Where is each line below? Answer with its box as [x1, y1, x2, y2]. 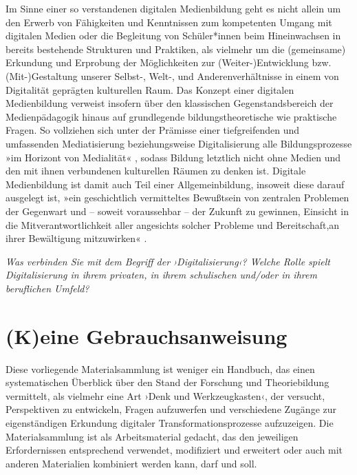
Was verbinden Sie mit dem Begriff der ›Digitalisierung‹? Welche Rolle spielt [6, 254, 330, 268]
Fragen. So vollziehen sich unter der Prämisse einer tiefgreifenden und [6, 123, 300, 137]
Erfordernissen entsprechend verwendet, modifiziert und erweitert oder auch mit [6, 443, 343, 457]
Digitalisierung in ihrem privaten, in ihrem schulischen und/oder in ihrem [6, 267, 317, 282]
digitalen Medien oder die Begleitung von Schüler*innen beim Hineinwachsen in [6, 28, 341, 43]
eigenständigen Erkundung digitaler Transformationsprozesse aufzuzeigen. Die [6, 415, 334, 429]
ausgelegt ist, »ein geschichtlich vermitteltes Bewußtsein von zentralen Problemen [6, 190, 349, 205]
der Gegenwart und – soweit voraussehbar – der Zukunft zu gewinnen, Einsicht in [6, 203, 349, 218]
